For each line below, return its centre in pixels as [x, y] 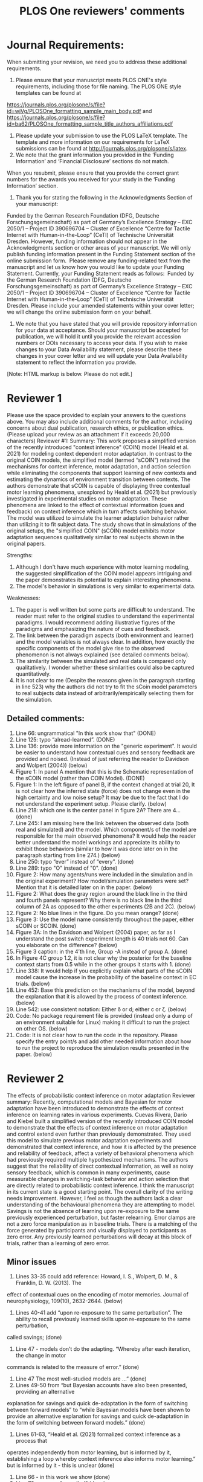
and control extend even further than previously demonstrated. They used [99, 1134]
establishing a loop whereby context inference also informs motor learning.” [101, 1459]
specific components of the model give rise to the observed [90, 648]
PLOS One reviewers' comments [102, 11]
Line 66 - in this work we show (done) [63, 1477]
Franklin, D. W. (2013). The [49, 1283]
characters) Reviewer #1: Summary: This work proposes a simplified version [101, 441]
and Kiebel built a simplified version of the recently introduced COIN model [100, 1121]
